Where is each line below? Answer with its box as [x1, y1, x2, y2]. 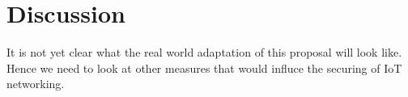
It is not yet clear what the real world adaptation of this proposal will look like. [6, 44, 402, 61]
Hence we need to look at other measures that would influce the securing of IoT [6, 59, 402, 76]
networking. [6, 75, 65, 92]
